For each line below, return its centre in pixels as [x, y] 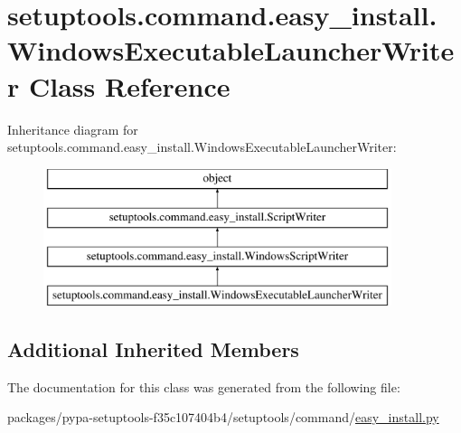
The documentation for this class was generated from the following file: [204, 386]
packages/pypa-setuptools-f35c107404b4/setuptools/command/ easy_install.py [223, 417]
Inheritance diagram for [73, 129]
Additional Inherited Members [153, 348]
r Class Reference [119, 85]
